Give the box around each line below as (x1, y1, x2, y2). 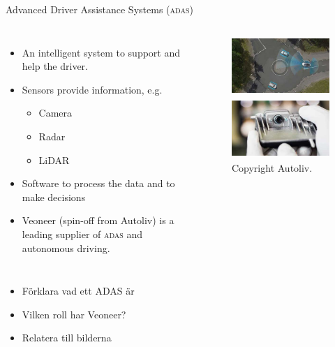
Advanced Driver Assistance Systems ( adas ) (6, 2, 193, 16)
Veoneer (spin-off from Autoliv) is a (22, 213, 174, 228)
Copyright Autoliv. (231, 160, 313, 175)
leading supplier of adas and (22, 226, 143, 241)
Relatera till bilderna (22, 330, 112, 345)
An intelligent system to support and (22, 45, 181, 59)
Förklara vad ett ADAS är (22, 283, 135, 298)
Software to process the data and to (22, 176, 175, 191)
